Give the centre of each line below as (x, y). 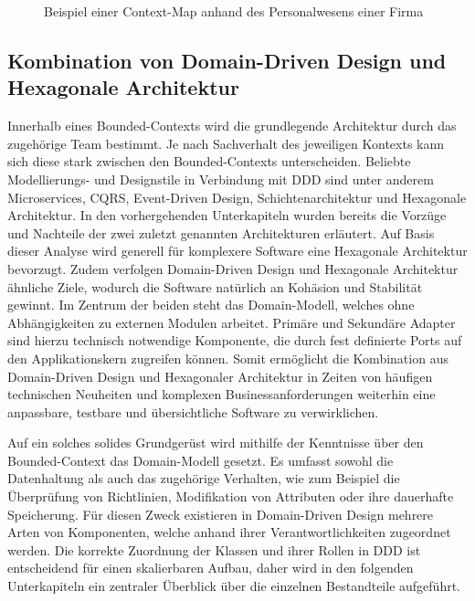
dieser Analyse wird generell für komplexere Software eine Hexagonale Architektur (237, 251)
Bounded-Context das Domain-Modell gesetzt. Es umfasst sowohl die (201, 460)
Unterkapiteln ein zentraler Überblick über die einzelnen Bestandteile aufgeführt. (234, 586)
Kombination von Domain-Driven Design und (227, 60)
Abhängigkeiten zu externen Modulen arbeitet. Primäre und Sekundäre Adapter (232, 322)
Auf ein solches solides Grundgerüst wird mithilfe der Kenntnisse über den (216, 443)
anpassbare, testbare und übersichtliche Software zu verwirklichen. (193, 411)
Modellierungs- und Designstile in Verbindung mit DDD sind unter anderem (221, 179)
